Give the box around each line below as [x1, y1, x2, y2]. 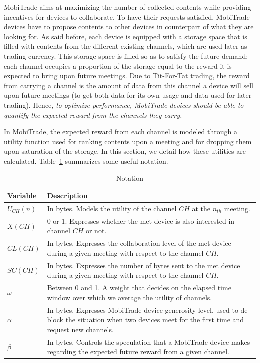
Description [47, 190, 88, 201]
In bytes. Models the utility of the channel [47, 203, 177, 213]
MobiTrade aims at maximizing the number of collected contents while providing [4, 2, 251, 12]
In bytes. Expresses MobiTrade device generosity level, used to [47, 304, 238, 315]
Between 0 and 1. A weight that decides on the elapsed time [47, 282, 231, 293]
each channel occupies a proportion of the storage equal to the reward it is [4, 60, 232, 71]
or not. [85, 225, 107, 236]
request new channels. [47, 324, 114, 334]
